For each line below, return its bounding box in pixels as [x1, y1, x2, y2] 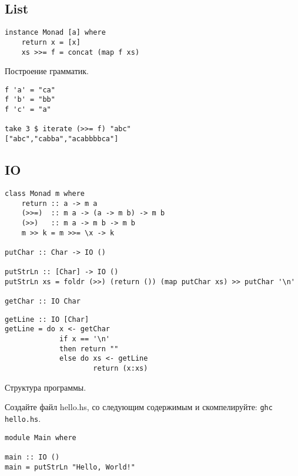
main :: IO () [5, 452, 60, 461]
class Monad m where [5, 189, 85, 198]
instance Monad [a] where [5, 28, 106, 37]
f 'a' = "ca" [5, 85, 55, 94]
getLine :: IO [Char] [5, 315, 89, 324]
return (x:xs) [93, 364, 148, 373]
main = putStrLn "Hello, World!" [5, 462, 135, 471]
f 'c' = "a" [5, 105, 51, 114]
